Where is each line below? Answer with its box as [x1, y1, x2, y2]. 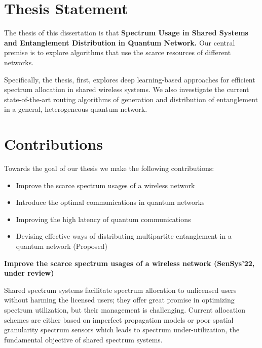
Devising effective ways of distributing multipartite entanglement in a [16, 231, 232, 241]
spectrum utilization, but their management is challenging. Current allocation [4, 304, 245, 315]
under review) [4, 268, 54, 278]
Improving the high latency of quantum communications [16, 213, 191, 224]
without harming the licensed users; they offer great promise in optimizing [4, 294, 235, 305]
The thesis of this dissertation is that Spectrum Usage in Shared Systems [4, 27, 248, 38]
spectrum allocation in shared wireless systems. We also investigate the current [4, 84, 249, 95]
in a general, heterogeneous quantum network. [4, 104, 147, 114]
